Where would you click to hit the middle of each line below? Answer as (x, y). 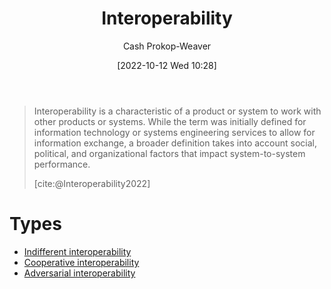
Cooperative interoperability (81, 262)
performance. (62, 164)
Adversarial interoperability (79, 273)
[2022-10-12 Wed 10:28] (167, 65)
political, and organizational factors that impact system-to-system (169, 153)
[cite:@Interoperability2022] (92, 183)
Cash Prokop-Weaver (167, 46)
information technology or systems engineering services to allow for (174, 132)
